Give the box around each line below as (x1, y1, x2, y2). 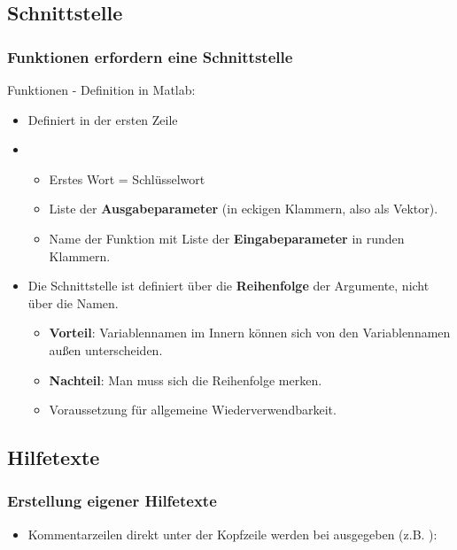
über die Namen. (27, 293, 119, 312)
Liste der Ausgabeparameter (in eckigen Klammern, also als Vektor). (49, 199, 438, 218)
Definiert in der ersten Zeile (27, 110, 178, 128)
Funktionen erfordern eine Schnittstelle (7, 45, 293, 67)
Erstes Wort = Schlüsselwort (49, 169, 205, 188)
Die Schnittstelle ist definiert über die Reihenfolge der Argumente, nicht (27, 276, 430, 295)
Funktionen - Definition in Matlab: (7, 81, 196, 98)
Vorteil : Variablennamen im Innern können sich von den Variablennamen (49, 323, 451, 342)
